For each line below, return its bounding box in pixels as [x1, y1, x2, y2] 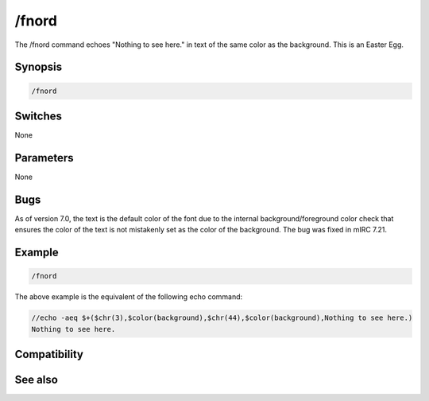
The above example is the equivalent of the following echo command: [14, 292, 243, 302]
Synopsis [14, 60, 63, 74]
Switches [14, 109, 63, 123]
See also [14, 373, 59, 387]
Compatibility [14, 348, 83, 361]
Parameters [14, 151, 74, 165]
